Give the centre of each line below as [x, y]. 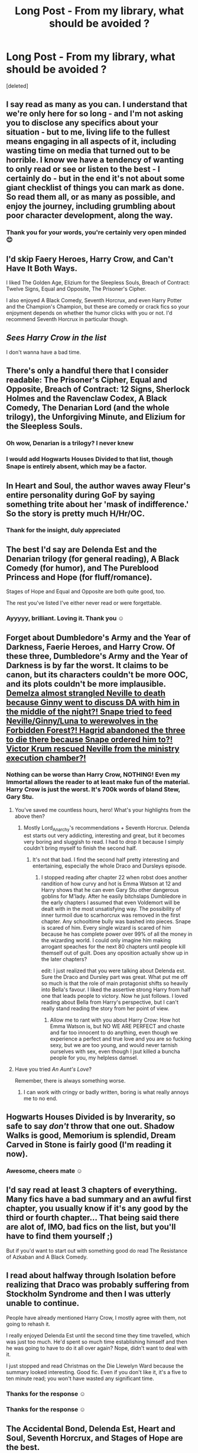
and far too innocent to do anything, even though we [114, 1032]
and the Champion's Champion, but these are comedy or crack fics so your [98, 307]
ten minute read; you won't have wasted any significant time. [80, 1378]
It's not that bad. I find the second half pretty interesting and [106, 859]
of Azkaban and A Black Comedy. [47, 1257]
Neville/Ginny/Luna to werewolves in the [82, 721]
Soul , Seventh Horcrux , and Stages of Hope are [95, 1438]
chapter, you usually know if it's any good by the [97, 1209]
